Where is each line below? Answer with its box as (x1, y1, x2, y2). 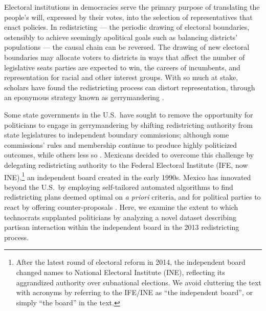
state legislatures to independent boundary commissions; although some (4, 129, 229, 140)
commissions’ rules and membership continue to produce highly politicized (4, 139, 237, 150)
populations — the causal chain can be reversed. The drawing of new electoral (4, 42, 250, 52)
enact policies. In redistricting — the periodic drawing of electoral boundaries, (4, 22, 250, 32)
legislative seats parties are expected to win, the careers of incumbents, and (4, 62, 240, 72)
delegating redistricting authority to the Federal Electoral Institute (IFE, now (4, 159, 248, 170)
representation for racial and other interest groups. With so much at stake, (4, 72, 238, 83)
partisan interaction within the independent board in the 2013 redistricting (4, 222, 239, 232)
